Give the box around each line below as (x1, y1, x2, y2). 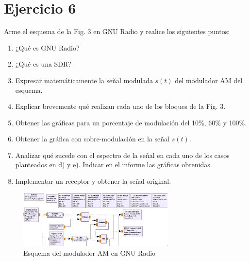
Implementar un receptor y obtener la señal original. (15, 176, 171, 186)
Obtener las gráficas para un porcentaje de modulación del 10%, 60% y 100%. (15, 117, 247, 127)
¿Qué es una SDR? (15, 59, 71, 69)
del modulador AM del (175, 75, 243, 85)
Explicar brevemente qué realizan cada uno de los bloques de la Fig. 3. (15, 101, 226, 111)
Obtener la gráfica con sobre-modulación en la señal (15, 134, 170, 144)
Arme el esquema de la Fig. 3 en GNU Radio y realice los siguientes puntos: (4, 26, 230, 36)
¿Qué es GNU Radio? (15, 42, 80, 52)
